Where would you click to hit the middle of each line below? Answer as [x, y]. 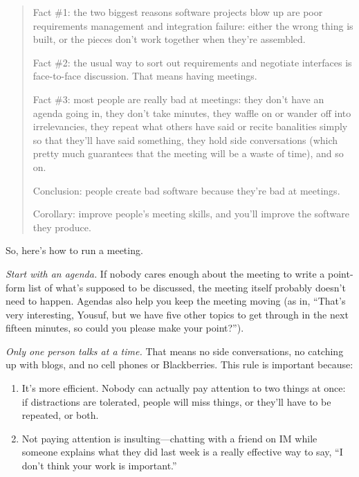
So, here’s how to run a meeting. [74, 250]
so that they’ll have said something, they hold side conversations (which [185, 139]
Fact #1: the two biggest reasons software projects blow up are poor [178, 12]
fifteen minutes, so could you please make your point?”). [125, 328]
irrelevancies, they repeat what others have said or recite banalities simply [190, 126]
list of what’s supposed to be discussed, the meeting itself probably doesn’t [187, 287]
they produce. [62, 227]
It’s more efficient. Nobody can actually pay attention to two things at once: [184, 388]
